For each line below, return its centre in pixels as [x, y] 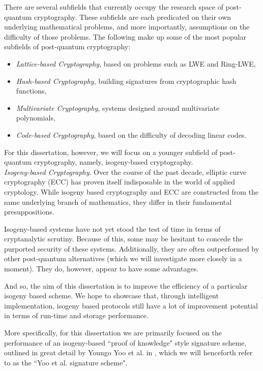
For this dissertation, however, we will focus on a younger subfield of [111, 152]
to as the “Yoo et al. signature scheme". [66, 362]
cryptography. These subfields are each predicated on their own [133, 17]
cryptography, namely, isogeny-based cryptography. [114, 162]
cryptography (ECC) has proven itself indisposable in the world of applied [120, 182]
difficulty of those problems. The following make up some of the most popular [125, 36]
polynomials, [36, 118]
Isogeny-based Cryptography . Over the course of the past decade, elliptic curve [125, 172]
